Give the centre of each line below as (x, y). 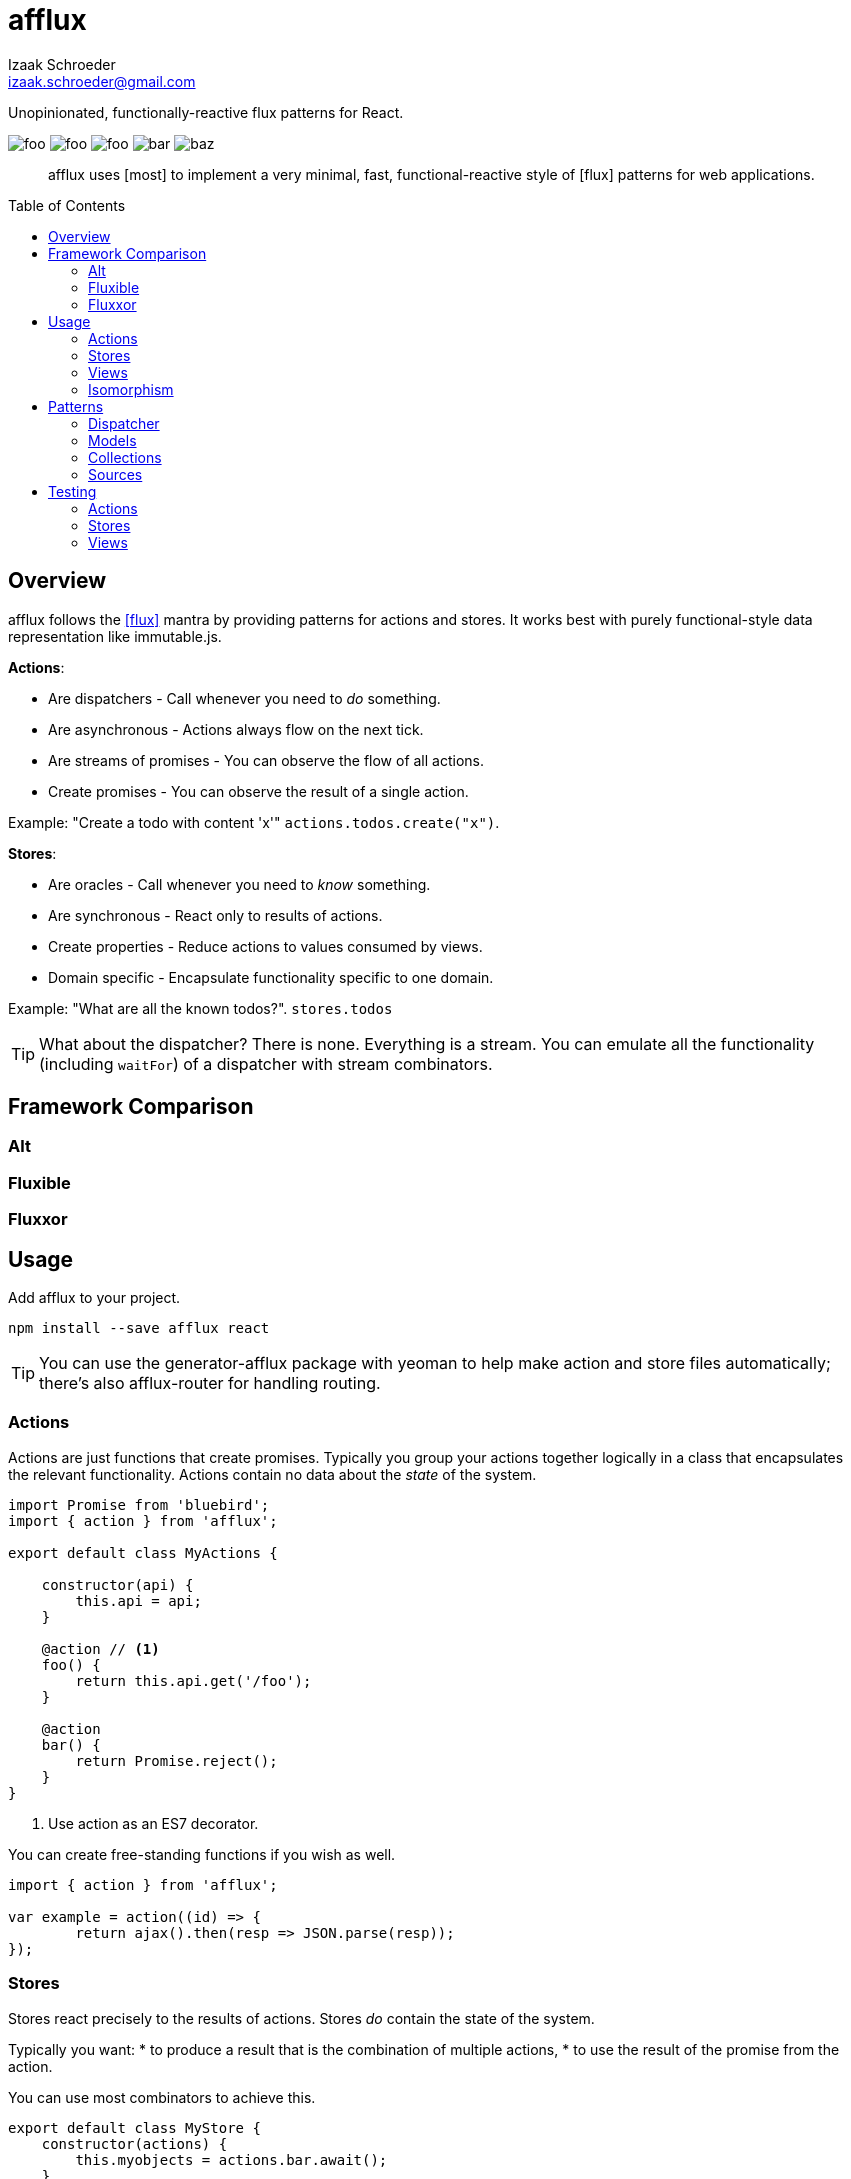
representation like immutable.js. (115, 636)
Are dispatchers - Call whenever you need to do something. (244, 698)
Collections (125, 457)
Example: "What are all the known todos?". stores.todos (200, 1008)
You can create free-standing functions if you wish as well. (202, 1854)
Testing (72, 491)
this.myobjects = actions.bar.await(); (231, 2159)
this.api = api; (138, 1600)
